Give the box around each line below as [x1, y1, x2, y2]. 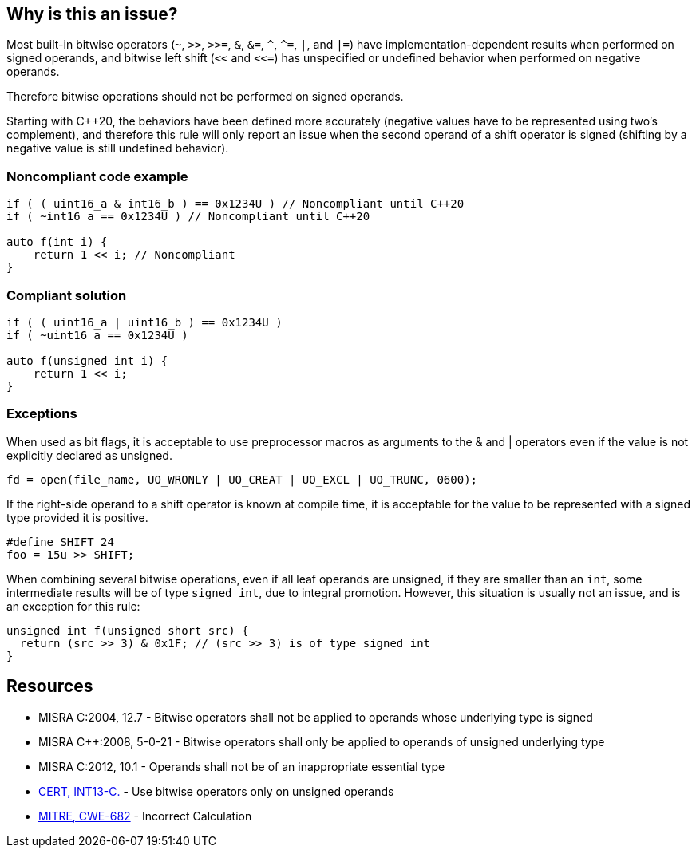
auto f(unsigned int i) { [6, 354, 168, 367]
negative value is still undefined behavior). [6, 141, 229, 156]
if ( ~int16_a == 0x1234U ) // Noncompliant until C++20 [6, 210, 370, 223]
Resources [6, 676, 93, 697]
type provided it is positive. [6, 510, 148, 524]
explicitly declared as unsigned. [6, 448, 172, 462]
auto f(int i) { [6, 235, 108, 249]
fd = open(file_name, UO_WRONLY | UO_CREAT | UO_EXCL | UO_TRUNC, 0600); [6, 472, 478, 486]
